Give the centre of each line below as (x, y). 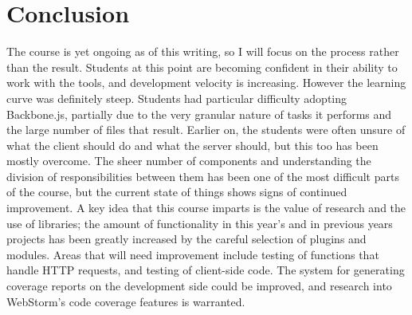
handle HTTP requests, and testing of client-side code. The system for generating (206, 270)
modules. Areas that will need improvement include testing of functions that (193, 254)
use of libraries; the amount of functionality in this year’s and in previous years (200, 223)
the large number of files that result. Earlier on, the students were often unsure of (206, 130)
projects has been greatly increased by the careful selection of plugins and (186, 239)
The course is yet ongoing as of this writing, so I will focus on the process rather (203, 51)
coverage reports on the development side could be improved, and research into (199, 286)
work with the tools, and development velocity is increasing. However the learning (206, 83)
